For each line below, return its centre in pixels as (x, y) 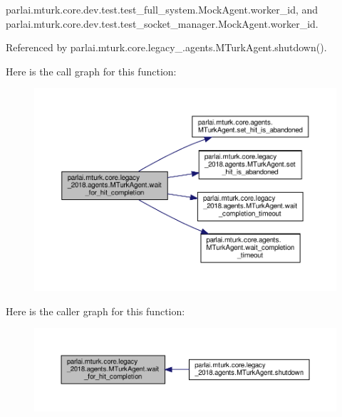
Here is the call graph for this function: (91, 71)
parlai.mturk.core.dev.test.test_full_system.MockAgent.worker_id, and (162, 9)
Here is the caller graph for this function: (95, 311)
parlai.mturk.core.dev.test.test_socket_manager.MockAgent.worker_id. (162, 23)
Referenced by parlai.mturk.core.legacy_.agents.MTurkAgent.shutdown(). (166, 47)
